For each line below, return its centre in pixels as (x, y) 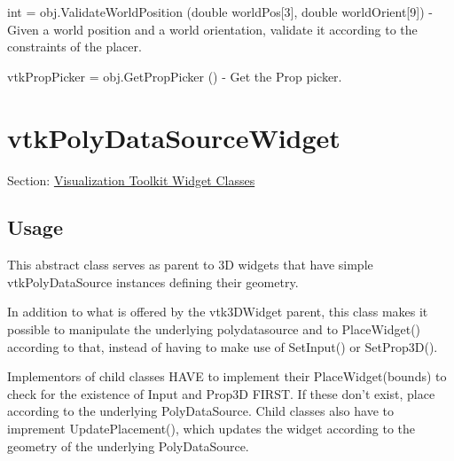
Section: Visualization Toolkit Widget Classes (131, 180)
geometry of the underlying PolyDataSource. (128, 445)
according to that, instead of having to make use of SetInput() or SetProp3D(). (223, 346)
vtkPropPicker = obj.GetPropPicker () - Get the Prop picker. (175, 76)
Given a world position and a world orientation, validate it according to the (212, 29)
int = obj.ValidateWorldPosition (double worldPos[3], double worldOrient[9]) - (220, 12)
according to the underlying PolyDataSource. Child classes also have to (200, 411)
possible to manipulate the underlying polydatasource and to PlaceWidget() (214, 329)
